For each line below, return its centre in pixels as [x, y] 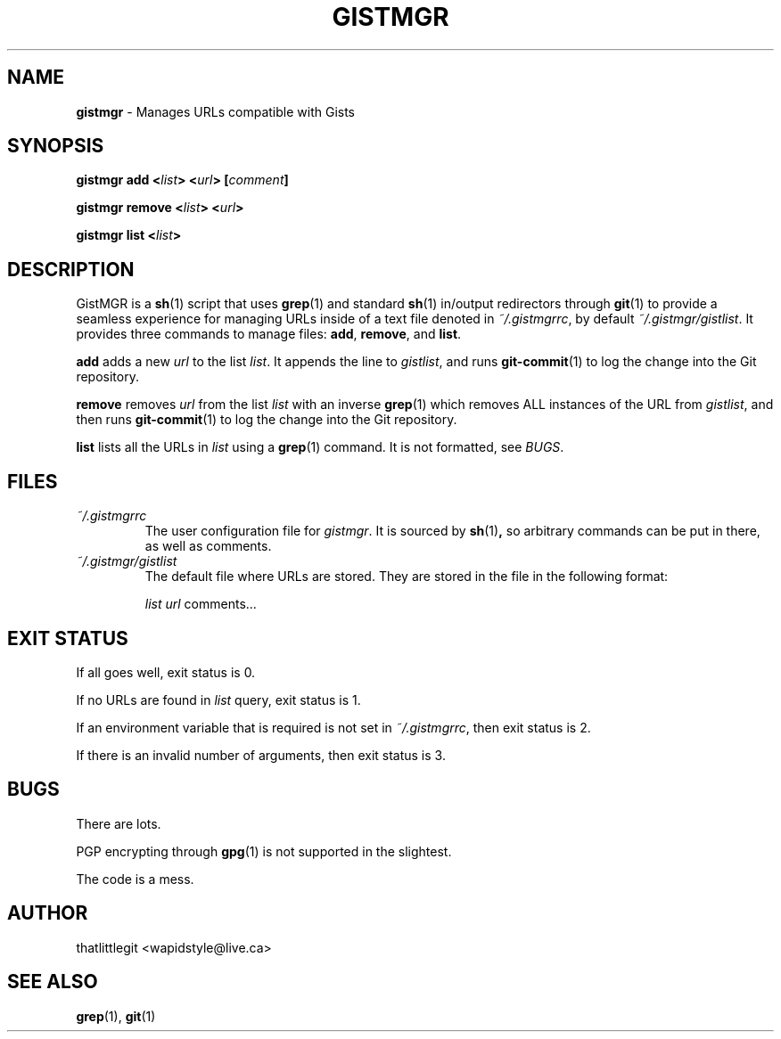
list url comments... [201, 604]
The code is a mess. [135, 879]
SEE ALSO [53, 982]
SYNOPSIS [56, 146]
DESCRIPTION [71, 269]
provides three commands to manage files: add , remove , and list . [269, 334]
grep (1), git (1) [116, 1016]
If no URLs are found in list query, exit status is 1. [218, 699]
